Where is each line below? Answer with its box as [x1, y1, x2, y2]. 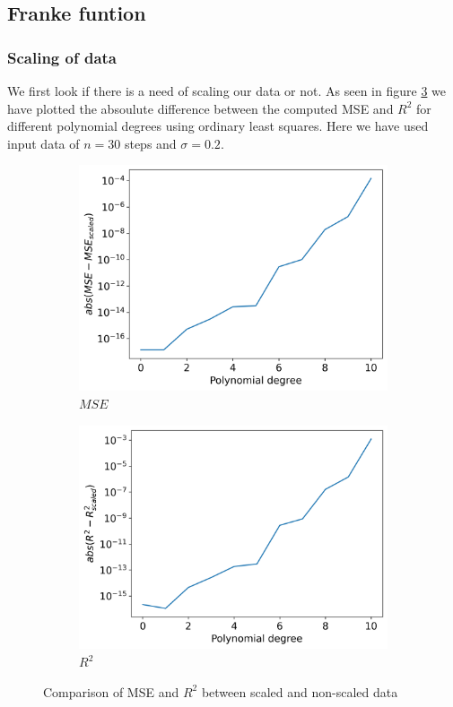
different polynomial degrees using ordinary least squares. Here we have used [7, 116, 429, 135]
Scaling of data [7, 46, 117, 68]
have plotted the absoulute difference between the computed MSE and [7, 99, 394, 117]
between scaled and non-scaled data [201, 682, 398, 701]
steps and [124, 134, 177, 152]
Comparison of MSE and [43, 682, 179, 701]
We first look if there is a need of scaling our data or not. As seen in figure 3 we [7, 82, 447, 99]
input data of [7, 134, 80, 152]
